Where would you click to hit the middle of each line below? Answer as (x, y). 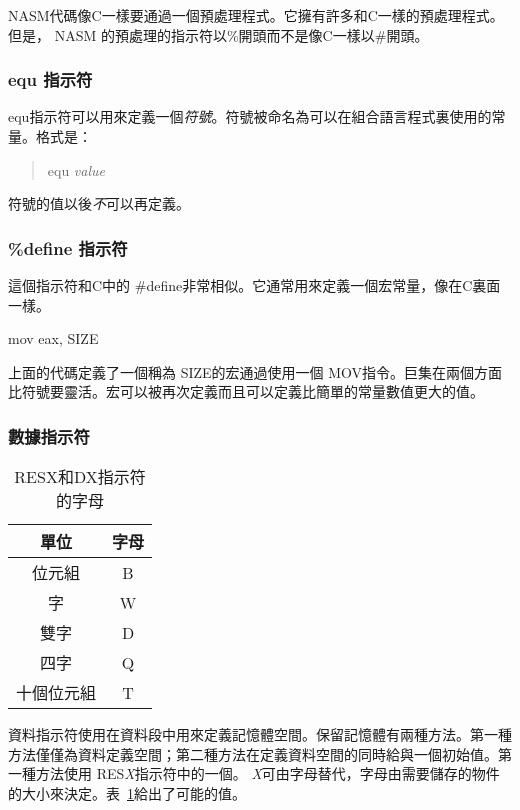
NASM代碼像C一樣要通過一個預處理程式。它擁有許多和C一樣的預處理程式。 (256, 15)
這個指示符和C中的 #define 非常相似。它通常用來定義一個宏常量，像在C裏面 (254, 285)
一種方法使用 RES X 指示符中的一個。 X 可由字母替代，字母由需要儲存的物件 (254, 773)
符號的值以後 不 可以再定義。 (99, 203)
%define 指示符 (68, 247)
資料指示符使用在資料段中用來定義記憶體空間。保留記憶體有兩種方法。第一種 (260, 734)
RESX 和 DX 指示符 (80, 477)
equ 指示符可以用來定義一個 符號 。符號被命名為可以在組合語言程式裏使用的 (250, 116)
